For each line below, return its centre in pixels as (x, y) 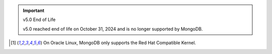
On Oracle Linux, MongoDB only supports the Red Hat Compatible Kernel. (120, 43)
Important (34, 10)
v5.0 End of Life (39, 19)
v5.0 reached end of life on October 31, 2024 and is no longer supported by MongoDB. (113, 29)
